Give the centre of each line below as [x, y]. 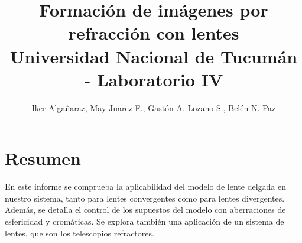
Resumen [43, 158]
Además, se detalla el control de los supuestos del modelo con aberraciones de [145, 210]
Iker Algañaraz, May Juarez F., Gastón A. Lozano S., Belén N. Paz [154, 107]
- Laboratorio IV [154, 79]
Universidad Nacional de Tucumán [154, 56]
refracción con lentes [154, 33]
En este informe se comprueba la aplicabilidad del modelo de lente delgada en [146, 187]
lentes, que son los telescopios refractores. [79, 233]
